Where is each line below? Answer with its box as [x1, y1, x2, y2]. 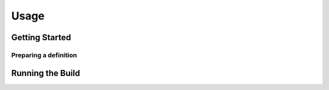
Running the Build [11, 67, 80, 78]
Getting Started [11, 32, 71, 43]
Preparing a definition [11, 50, 77, 59]
